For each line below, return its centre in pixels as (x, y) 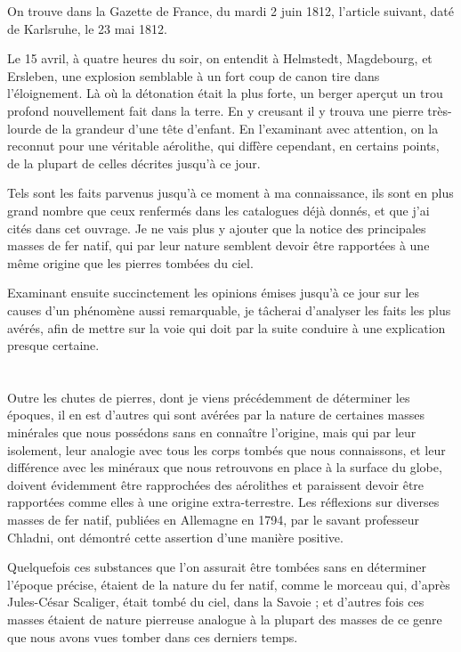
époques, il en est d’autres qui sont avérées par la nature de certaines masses (216, 415)
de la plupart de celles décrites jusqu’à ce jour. (134, 163)
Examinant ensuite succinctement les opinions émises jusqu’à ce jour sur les (213, 293)
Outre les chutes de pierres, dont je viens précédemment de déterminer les (209, 397)
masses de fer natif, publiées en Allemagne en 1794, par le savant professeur (214, 520)
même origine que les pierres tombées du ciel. (130, 262)
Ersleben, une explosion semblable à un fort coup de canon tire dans (194, 75)
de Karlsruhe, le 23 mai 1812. (87, 28)
